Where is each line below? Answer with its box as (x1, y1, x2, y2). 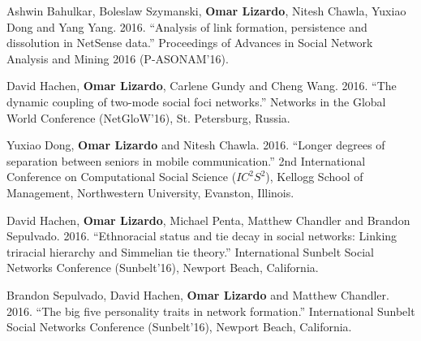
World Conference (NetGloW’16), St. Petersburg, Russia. (6, 109, 290, 126)
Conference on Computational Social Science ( (6, 168, 237, 185)
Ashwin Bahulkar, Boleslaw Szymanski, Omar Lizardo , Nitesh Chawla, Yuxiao (6, 2, 406, 19)
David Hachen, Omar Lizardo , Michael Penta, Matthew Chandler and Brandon (6, 211, 410, 228)
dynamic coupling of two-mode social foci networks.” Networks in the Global (6, 93, 386, 110)
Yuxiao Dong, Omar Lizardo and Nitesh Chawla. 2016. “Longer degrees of (6, 136, 385, 153)
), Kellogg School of (265, 168, 363, 185)
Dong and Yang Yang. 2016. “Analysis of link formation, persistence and (6, 18, 367, 35)
